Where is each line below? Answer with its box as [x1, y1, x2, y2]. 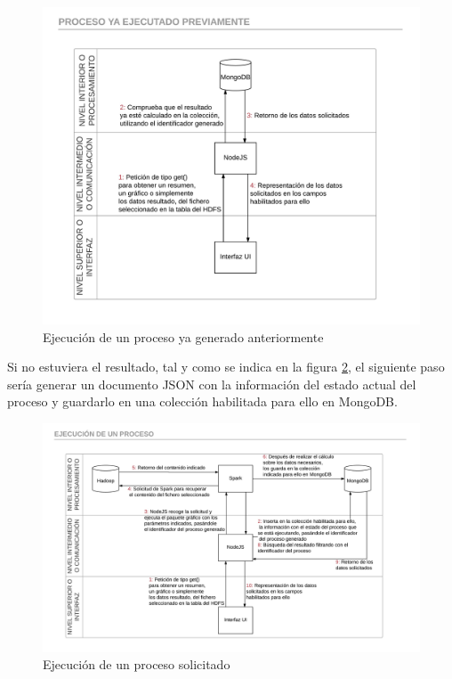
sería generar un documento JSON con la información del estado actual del [7, 374, 416, 393]
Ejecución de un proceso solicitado [43, 655, 230, 674]
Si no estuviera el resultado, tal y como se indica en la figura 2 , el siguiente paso [7, 357, 445, 376]
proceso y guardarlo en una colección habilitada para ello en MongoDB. [7, 392, 398, 411]
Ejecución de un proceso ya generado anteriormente [43, 327, 324, 346]
